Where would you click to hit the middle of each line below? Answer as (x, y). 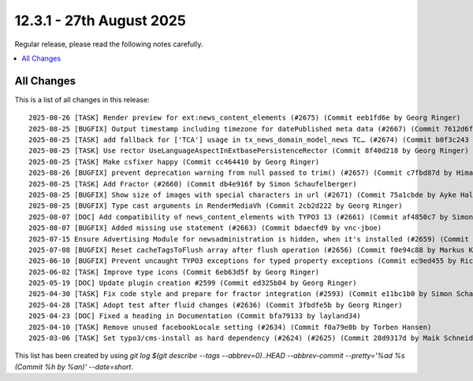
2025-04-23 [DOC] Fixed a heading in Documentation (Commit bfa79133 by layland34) (195, 316)
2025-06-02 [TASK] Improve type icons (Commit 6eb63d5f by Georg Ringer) (174, 272)
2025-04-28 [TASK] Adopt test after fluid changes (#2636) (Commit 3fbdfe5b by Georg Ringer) (216, 305)
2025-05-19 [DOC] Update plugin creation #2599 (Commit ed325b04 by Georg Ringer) (193, 283)
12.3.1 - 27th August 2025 (101, 20)
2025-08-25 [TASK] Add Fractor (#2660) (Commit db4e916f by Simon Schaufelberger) (193, 184)
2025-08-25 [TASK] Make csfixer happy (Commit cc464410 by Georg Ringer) (174, 162)
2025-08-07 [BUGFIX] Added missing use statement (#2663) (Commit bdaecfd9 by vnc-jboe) (205, 228)
